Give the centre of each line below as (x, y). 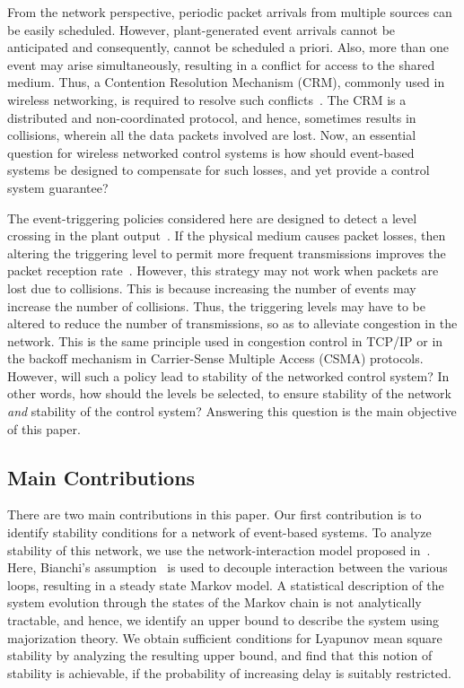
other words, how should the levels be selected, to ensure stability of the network (229, 393)
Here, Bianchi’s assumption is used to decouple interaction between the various (228, 567)
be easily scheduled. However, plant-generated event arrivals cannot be (201, 29)
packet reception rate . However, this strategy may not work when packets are (223, 270)
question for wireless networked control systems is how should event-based (211, 152)
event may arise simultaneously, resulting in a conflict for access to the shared (221, 64)
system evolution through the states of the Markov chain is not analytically (214, 602)
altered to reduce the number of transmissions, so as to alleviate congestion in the (232, 323)
